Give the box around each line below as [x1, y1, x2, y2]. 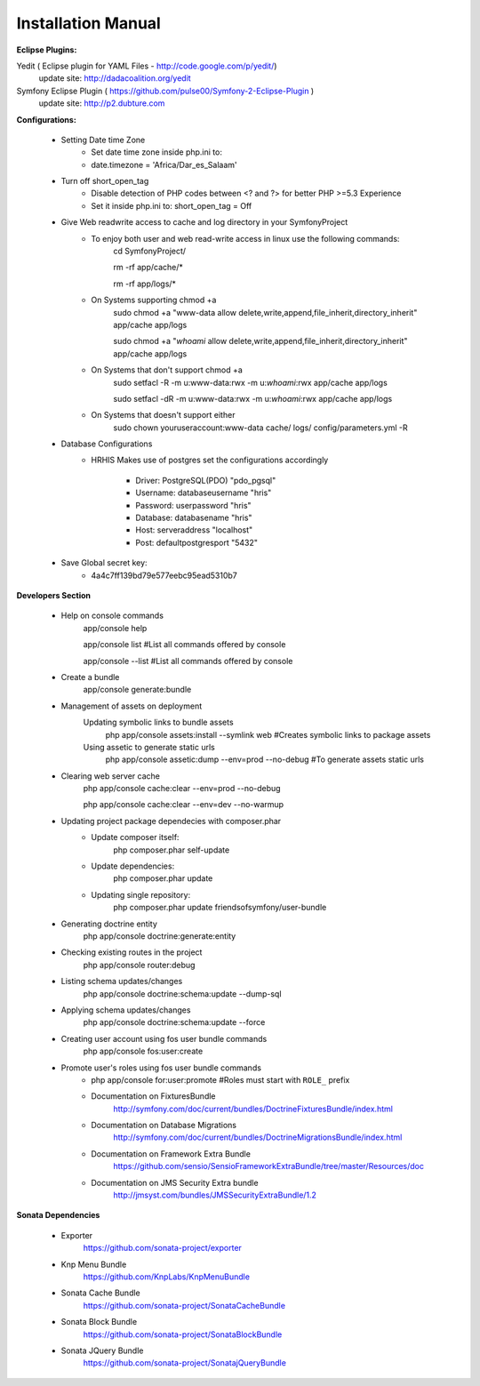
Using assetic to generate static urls [83, 741, 215, 752]
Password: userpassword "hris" [135, 500, 252, 510]
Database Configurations [60, 438, 153, 449]
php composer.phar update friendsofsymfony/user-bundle [113, 902, 327, 913]
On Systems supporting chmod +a [91, 294, 217, 306]
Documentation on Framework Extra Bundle [91, 1148, 251, 1159]
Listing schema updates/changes [60, 976, 183, 987]
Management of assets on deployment [60, 701, 203, 711]
